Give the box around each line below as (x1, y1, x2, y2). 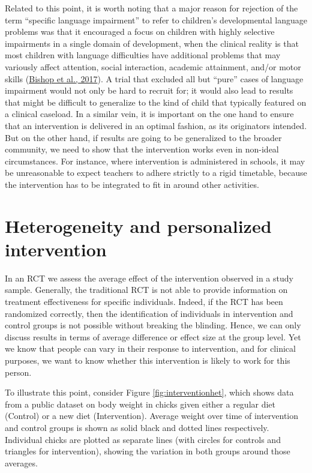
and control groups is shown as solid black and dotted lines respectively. (5, 421, 269, 433)
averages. (5, 456, 38, 469)
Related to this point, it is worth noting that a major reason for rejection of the (5, 2, 298, 14)
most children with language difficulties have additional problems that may (5, 49, 281, 61)
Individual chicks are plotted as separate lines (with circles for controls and (5, 433, 281, 445)
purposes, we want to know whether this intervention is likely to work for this (5, 354, 290, 366)
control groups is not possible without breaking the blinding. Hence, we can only (5, 319, 301, 331)
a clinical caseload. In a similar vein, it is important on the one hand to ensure (5, 107, 294, 120)
